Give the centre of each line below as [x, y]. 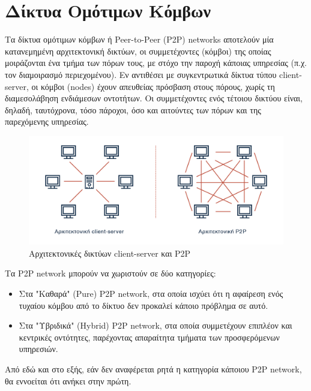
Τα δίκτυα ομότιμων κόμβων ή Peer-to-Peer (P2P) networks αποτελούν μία [139, 39]
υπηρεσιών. [38, 349]
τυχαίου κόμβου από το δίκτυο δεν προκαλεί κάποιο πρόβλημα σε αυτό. [143, 305]
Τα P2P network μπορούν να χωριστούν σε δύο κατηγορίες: [110, 273]
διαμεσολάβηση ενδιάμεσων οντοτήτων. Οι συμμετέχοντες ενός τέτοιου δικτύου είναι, [154, 98]
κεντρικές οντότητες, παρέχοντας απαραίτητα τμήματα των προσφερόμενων [149, 337]
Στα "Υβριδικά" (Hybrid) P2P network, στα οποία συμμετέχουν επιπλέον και [155, 325]
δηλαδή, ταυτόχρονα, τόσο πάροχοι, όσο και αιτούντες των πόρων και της [133, 109]
